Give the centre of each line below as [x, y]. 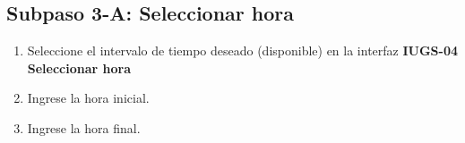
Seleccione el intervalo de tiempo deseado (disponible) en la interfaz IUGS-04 [243, 50]
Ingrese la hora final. [84, 127]
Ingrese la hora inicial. [88, 98]
